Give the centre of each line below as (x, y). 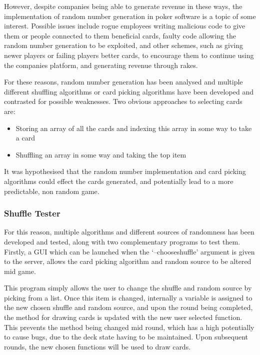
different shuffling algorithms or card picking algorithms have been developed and (129, 91)
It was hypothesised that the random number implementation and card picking (125, 171)
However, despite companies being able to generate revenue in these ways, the (123, 6)
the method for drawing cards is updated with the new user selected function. (123, 317)
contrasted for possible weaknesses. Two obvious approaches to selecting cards (123, 101)
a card (25, 138)
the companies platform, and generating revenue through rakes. (101, 65)
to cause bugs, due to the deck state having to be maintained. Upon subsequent (126, 337)
